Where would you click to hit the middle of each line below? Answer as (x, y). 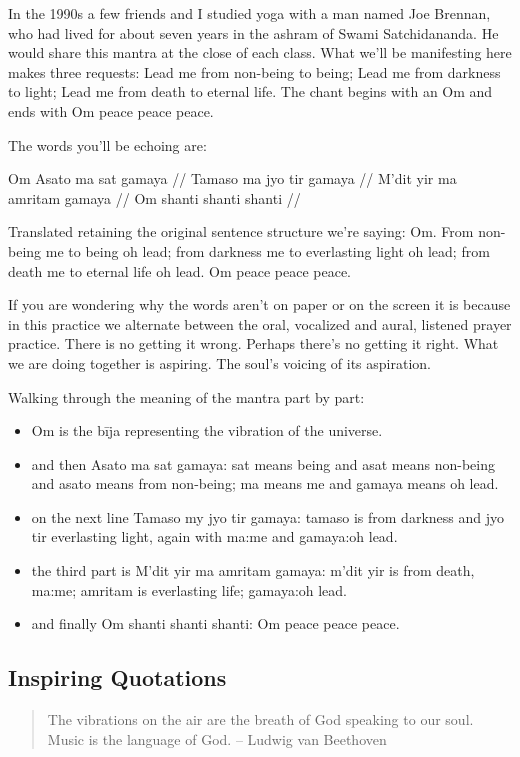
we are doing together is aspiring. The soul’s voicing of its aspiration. (219, 362)
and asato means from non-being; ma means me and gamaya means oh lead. (265, 483)
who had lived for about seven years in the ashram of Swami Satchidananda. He (253, 32)
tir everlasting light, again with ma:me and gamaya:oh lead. (214, 536)
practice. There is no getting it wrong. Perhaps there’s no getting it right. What (253, 343)
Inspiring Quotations (117, 677)
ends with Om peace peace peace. (111, 110)
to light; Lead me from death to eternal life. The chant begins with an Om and (250, 91)
